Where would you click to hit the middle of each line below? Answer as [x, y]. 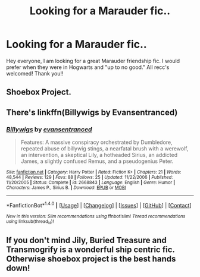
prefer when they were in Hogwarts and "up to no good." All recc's [88, 67]
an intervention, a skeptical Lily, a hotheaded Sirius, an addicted [99, 155]
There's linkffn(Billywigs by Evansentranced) [92, 112]
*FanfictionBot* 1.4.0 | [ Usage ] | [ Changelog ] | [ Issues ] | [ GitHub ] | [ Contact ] [99, 205]
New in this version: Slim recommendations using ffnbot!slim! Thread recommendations [96, 216]
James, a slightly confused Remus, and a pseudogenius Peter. [97, 161]
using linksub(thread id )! [30, 222]
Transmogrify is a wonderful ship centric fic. [90, 250]
